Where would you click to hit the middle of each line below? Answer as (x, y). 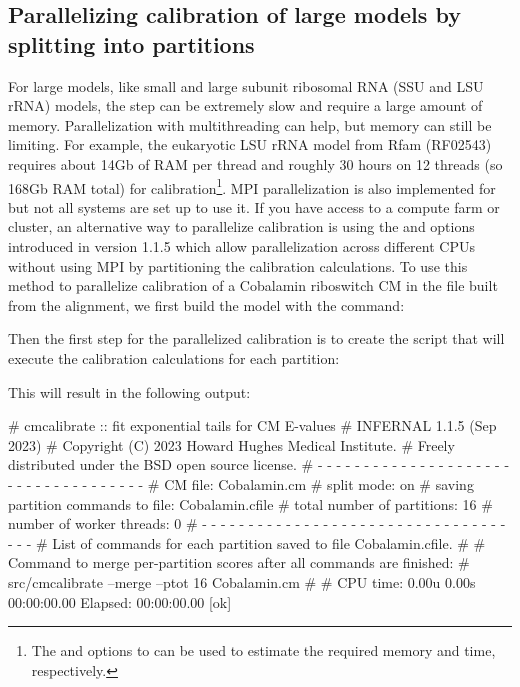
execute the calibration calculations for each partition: (174, 357)
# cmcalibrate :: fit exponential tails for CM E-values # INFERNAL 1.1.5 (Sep (252, 425)
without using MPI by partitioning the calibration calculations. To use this (238, 265)
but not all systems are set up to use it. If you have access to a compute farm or (254, 206)
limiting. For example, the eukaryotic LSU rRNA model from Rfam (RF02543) (250, 144)
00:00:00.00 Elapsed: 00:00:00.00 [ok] (120, 601)
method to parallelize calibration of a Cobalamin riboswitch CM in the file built (253, 285)
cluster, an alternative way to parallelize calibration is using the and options (241, 226)
